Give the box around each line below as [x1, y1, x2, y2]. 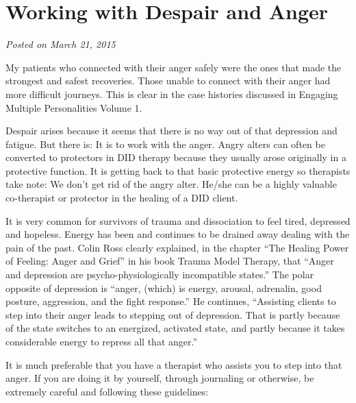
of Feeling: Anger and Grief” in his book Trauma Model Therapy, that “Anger [5, 254, 334, 268]
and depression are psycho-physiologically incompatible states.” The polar [5, 267, 314, 282]
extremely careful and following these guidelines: [5, 384, 209, 398]
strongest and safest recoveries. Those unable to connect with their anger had [5, 73, 331, 88]
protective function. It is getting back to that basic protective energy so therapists [5, 163, 351, 178]
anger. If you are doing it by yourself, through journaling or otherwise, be [5, 371, 314, 385]
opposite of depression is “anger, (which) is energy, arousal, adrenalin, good [5, 280, 322, 295]
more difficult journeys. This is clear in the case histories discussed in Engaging [5, 86, 338, 101]
